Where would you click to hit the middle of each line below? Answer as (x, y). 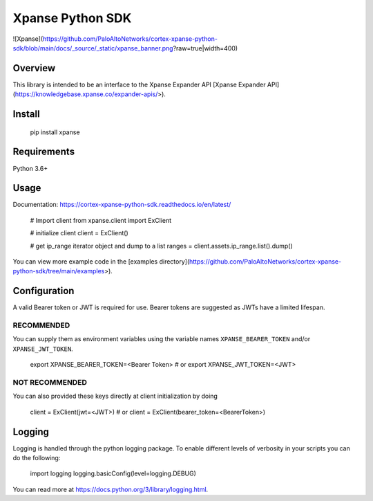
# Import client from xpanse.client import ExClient (101, 220)
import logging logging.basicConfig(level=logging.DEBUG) (113, 473)
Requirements (44, 152)
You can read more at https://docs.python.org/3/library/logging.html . (111, 489)
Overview (34, 68)
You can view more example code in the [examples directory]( (101, 262)
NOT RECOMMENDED (50, 382)
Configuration (44, 291)
